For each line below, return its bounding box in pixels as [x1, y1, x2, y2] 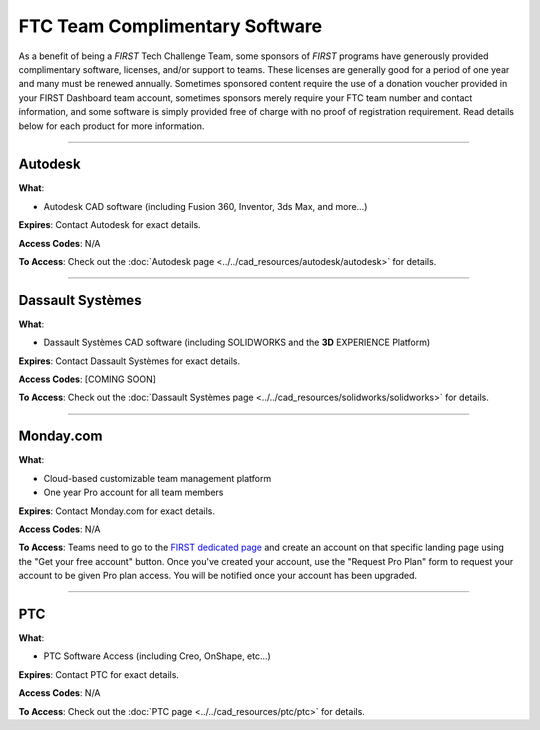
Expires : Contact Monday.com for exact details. [18, 505, 215, 517]
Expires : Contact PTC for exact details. [18, 668, 180, 680]
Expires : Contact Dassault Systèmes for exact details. [18, 355, 240, 367]
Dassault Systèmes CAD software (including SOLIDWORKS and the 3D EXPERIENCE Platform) [43, 336, 431, 349]
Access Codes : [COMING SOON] [18, 373, 157, 385]
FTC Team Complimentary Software [18, 15, 323, 37]
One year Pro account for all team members [43, 486, 224, 499]
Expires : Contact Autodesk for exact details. [18, 219, 201, 231]
